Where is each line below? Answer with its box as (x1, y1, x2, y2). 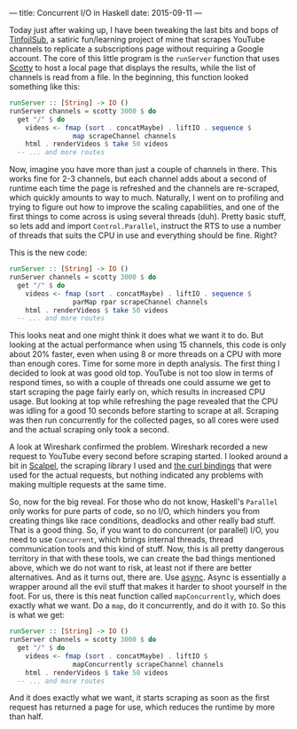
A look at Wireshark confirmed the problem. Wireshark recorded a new (9, 441, 269, 452)
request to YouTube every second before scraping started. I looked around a (9, 451, 288, 462)
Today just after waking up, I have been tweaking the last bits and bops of (9, 25, 279, 35)
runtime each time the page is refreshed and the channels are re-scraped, (9, 183, 280, 194)
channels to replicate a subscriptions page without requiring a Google (9, 44, 264, 54)
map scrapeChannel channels (72, 131, 176, 140)
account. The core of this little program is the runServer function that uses (9, 53, 280, 63)
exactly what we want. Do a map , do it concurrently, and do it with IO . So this (9, 600, 286, 611)
